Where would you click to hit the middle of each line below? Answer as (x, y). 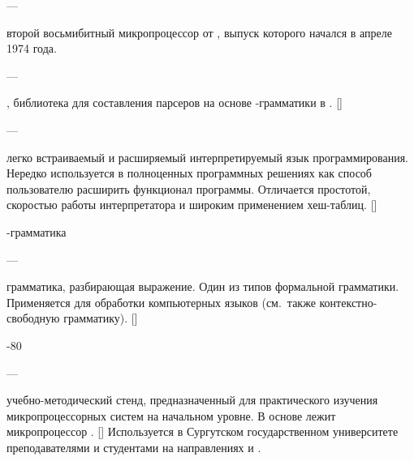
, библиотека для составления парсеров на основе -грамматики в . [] (175, 102)
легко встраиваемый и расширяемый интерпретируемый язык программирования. (207, 157)
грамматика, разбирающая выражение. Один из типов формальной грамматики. (203, 286)
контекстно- (348, 302)
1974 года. (32, 48)
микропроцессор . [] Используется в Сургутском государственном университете (203, 431)
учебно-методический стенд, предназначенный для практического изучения (192, 400)
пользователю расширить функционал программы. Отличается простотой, (189, 188)
